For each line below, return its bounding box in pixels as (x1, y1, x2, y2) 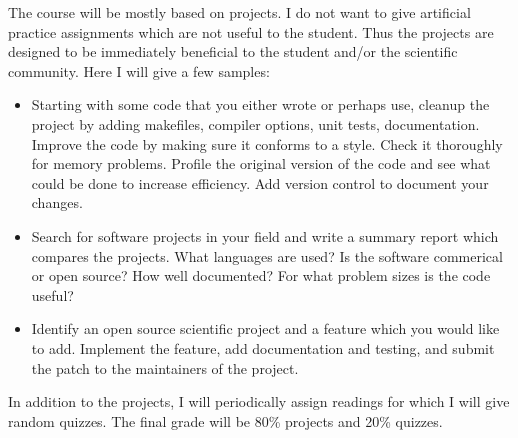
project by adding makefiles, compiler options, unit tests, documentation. (31, 113, 480, 134)
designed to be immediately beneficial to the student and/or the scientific (8, 41, 458, 62)
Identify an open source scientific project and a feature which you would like (31, 318, 500, 339)
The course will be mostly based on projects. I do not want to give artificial (8, 2, 471, 22)
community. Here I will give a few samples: (8, 60, 270, 81)
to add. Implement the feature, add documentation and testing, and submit (31, 337, 495, 358)
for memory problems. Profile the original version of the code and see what (31, 153, 491, 174)
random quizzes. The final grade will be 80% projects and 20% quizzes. (8, 410, 443, 431)
